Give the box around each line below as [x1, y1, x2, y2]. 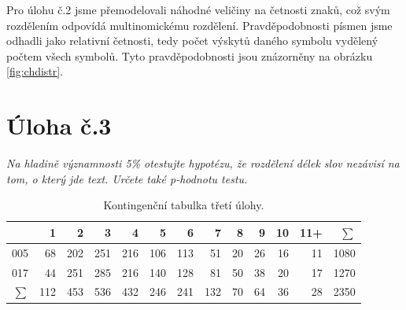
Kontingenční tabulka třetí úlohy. [103, 197, 264, 213]
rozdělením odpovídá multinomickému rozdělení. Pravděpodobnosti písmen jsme [6, 17, 393, 33]
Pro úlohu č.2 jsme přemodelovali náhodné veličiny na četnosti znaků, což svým [6, 2, 390, 17]
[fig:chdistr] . [6, 63, 64, 79]
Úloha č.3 [6, 109, 112, 142]
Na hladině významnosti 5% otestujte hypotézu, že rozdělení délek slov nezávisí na [6, 155, 400, 172]
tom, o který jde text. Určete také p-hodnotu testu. [6, 170, 248, 186]
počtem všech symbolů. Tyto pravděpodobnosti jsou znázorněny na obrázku [6, 47, 373, 64]
